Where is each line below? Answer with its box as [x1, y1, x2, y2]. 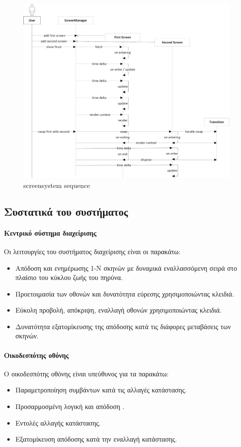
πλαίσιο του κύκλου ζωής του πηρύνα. [15, 272, 123, 282]
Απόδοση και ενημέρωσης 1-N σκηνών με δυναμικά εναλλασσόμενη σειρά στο [15, 262, 237, 273]
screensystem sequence [23, 180, 90, 190]
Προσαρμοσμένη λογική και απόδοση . [15, 401, 124, 411]
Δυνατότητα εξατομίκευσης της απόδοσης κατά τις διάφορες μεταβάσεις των [15, 321, 231, 331]
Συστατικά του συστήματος [4, 204, 128, 219]
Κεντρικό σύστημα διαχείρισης [4, 227, 97, 238]
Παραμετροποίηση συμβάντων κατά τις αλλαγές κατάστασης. [15, 385, 187, 395]
